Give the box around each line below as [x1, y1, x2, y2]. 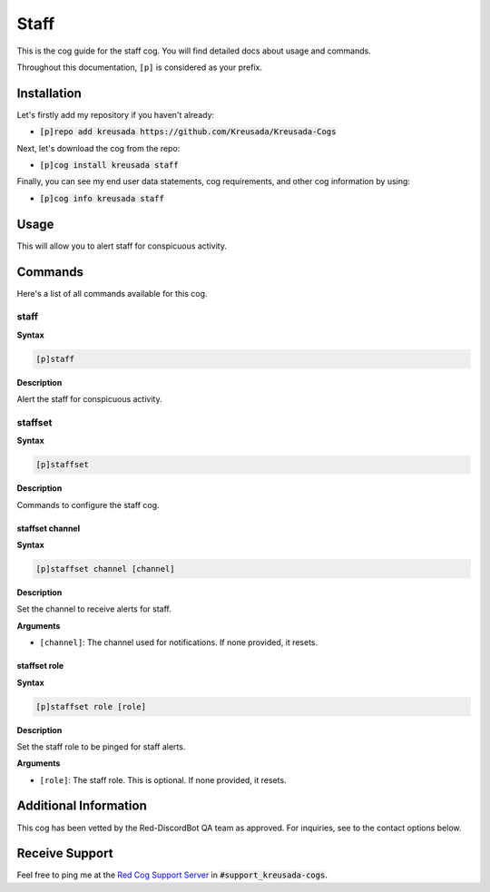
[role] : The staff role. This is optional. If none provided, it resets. [39, 774, 287, 785]
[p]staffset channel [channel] [35, 564, 176, 573]
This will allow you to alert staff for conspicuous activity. [16, 240, 227, 251]
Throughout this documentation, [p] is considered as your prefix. [16, 62, 263, 73]
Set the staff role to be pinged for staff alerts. [16, 740, 186, 752]
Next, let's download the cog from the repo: [16, 142, 181, 153]
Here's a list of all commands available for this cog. [16, 288, 208, 299]
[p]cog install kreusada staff [39, 160, 179, 171]
